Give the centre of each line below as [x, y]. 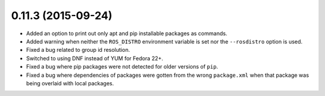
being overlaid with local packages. [70, 83]
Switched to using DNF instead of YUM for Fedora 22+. [95, 58]
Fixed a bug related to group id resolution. [78, 50]
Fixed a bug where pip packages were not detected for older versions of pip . [122, 67]
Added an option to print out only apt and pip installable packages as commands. [127, 33]
